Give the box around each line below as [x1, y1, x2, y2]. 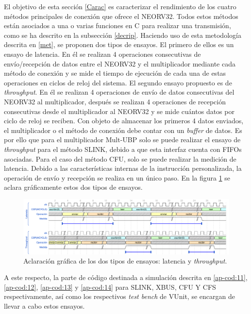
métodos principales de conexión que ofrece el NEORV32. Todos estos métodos [4, 11, 238, 21]
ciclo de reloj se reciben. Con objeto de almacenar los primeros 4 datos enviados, [4, 116, 244, 126]
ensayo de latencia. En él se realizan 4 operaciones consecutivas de [4, 49, 201, 59]
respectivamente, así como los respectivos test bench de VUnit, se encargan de [4, 291, 235, 301]
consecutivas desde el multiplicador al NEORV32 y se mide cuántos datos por [4, 106, 234, 116]
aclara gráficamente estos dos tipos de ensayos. [4, 182, 143, 192]
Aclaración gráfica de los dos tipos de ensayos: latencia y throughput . [23, 256, 227, 266]
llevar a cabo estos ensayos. [4, 300, 85, 311]
